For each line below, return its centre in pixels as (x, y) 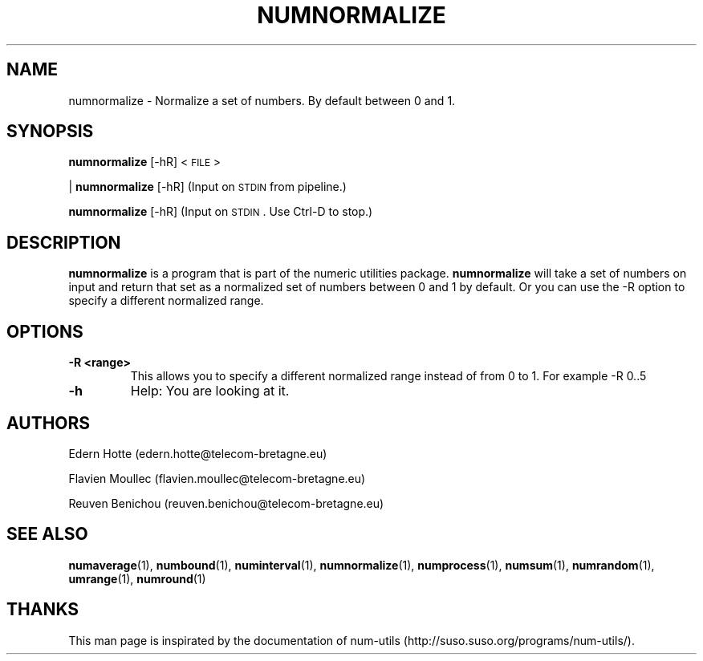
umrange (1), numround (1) (137, 578)
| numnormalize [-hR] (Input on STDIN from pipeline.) (207, 187)
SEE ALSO (47, 534)
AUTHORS (49, 423)
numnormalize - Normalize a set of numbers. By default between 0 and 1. (262, 100)
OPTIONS (45, 331)
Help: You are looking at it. (210, 391)
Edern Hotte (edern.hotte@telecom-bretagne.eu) (198, 453)
